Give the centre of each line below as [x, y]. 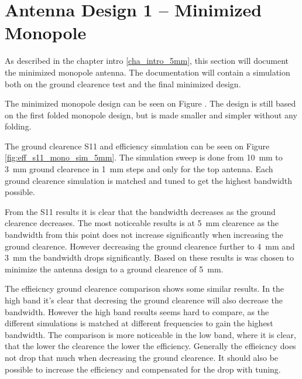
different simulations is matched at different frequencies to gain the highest [139, 323]
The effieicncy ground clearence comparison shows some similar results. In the [145, 288]
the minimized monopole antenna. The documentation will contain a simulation [147, 72]
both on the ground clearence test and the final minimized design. [123, 83]
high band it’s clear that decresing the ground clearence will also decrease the [144, 300]
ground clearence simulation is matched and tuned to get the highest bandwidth [149, 180]
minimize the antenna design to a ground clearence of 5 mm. [114, 269]
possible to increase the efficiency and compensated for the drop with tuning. [143, 369]
